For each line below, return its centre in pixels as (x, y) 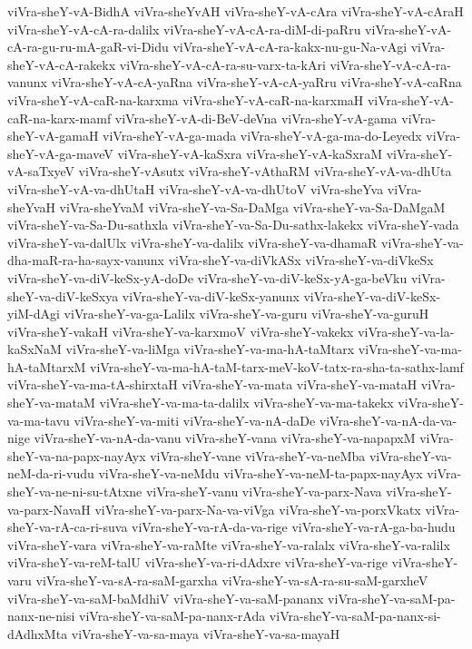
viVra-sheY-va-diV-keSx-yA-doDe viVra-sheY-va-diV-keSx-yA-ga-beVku (207, 277)
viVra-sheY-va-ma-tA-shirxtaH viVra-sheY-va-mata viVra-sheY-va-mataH (212, 384)
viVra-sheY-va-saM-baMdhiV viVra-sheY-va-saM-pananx (166, 598)
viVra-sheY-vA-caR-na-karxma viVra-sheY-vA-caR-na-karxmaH (186, 99)
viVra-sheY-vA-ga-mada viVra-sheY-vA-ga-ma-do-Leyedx (262, 136)
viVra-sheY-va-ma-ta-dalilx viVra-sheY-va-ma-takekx (246, 403)
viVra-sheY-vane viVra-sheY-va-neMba (258, 455)
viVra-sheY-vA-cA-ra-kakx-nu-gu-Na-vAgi (290, 47)
